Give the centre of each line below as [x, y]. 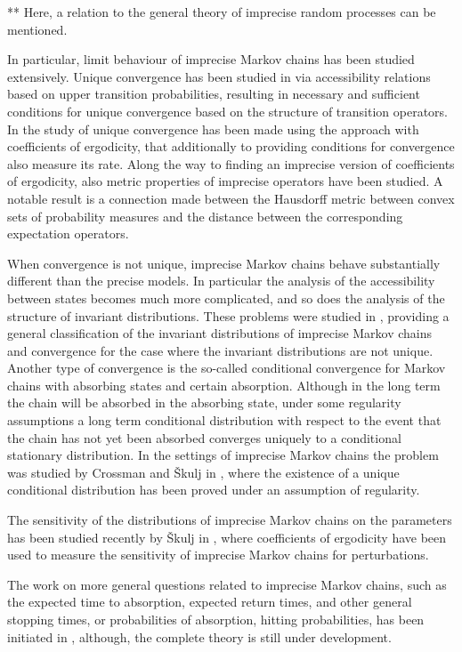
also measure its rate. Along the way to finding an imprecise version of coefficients [231, 163]
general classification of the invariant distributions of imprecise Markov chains [220, 333]
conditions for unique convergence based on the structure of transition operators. [227, 111]
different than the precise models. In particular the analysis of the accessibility [221, 281]
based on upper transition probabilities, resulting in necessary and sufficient [214, 94]
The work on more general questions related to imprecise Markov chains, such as [227, 584]
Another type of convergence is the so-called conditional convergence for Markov [227, 368]
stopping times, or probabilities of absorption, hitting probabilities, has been [216, 619]
